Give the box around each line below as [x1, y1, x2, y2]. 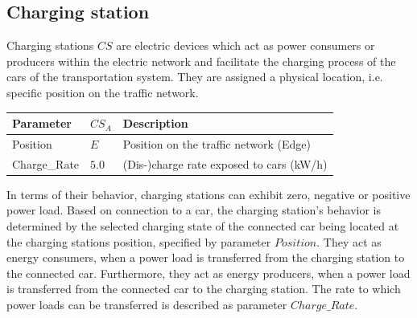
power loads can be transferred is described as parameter [6, 296, 287, 313]
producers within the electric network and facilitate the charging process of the [6, 52, 396, 69]
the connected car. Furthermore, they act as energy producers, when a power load [6, 264, 411, 281]
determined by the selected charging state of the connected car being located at [6, 218, 399, 234]
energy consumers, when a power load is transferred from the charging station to [6, 249, 405, 266]
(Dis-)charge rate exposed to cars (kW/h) [122, 155, 328, 172]
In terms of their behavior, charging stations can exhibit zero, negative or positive [6, 185, 411, 202]
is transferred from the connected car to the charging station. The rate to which [6, 280, 401, 297]
